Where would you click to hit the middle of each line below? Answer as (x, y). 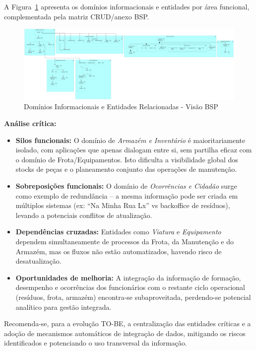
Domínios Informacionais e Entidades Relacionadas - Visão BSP (121, 106)
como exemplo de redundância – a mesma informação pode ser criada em (127, 195)
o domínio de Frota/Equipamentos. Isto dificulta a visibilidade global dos (127, 159)
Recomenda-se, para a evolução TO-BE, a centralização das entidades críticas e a (128, 323)
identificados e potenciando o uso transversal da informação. (96, 343)
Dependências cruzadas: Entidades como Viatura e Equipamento (118, 232)
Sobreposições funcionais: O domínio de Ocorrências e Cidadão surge (126, 186)
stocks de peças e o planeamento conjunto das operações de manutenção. (126, 169)
